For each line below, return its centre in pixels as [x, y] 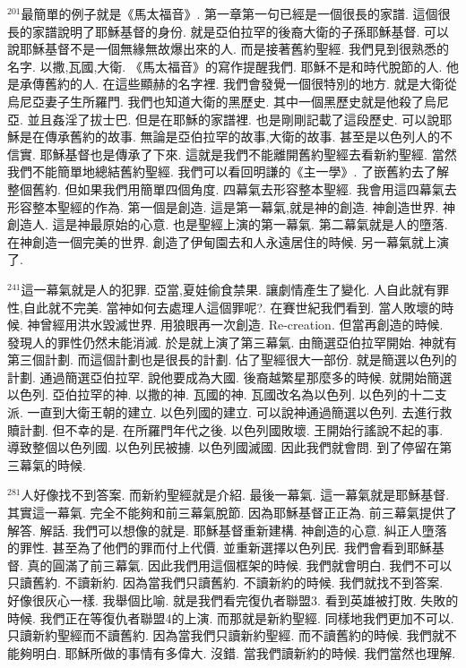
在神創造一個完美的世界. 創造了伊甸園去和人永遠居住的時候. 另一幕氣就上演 [229, 241]
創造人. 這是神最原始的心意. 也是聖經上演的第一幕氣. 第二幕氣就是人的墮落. [228, 224]
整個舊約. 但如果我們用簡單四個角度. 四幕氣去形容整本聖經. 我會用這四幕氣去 [232, 188]
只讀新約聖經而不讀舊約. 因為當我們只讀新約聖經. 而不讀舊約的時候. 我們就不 [232, 635]
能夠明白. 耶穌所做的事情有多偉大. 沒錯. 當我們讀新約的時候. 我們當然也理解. [232, 652]
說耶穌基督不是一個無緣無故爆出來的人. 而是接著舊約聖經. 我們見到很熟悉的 [229, 49]
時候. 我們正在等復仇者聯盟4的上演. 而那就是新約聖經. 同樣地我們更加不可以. [231, 617]
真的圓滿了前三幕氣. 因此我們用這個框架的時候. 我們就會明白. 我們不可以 [240, 565]
